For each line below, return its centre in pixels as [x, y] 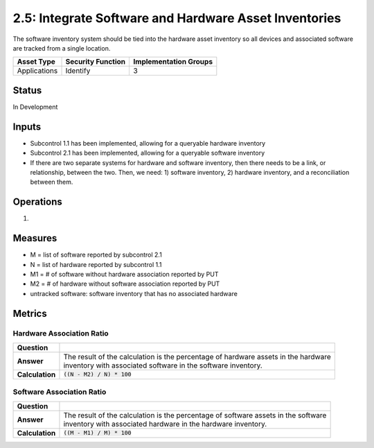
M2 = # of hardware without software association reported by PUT [125, 284]
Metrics [30, 313]
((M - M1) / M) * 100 [97, 433]
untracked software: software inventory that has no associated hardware [134, 293]
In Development [35, 107]
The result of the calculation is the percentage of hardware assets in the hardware [197, 356]
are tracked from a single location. [62, 48]
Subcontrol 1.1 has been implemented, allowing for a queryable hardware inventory [148, 143]
